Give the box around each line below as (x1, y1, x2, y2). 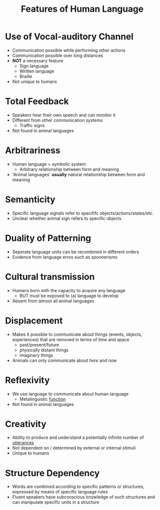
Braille (19, 73, 33, 79)
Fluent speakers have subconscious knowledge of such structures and (12, 494, 155, 500)
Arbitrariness (5, 145, 61, 156)
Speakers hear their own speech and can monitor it (12, 112, 116, 118)
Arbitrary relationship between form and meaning (19, 166, 119, 172)
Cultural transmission (5, 271, 95, 282)
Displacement (5, 315, 63, 326)
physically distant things (19, 347, 69, 353)
